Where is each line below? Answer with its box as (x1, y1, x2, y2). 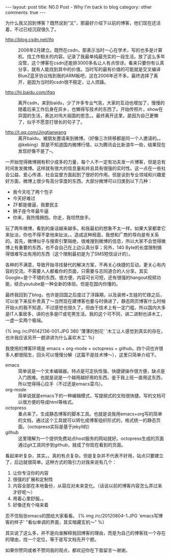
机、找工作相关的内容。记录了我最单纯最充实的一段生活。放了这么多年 (18, 54, 165, 59)
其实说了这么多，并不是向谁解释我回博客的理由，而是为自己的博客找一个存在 (5, 530, 166, 536)
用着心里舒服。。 (12, 496, 47, 501)
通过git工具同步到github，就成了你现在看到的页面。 (18, 442, 126, 448)
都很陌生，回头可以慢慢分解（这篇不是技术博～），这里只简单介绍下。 (14, 352, 159, 358)
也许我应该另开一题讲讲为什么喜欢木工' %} (5, 335, 95, 340)
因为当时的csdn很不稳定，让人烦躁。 (31, 79, 109, 85)
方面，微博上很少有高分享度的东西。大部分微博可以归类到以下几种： (9, 178, 153, 184)
